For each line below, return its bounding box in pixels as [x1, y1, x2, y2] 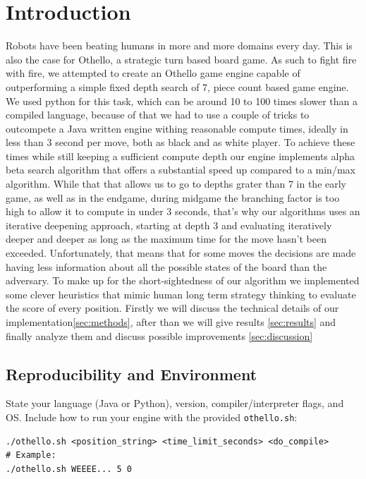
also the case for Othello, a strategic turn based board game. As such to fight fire [6, 51, 357, 66]
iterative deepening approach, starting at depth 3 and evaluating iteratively [6, 217, 332, 232]
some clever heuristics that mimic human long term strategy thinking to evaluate [6, 286, 356, 301]
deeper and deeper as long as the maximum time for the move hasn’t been [6, 231, 327, 246]
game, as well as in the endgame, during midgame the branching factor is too [6, 190, 340, 205]
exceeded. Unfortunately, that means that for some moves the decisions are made [6, 245, 356, 260]
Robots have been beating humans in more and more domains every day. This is [6, 38, 353, 53]
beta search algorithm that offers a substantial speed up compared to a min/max [6, 162, 355, 177]
